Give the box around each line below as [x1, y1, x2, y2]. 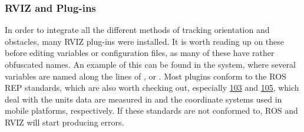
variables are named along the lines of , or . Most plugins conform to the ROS [5, 70, 286, 82]
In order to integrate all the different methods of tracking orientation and [5, 24, 270, 36]
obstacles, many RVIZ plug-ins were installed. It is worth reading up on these [5, 35, 285, 47]
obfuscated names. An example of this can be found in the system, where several [5, 58, 296, 70]
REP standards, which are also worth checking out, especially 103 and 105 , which [5, 81, 299, 94]
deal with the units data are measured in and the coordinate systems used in [5, 93, 282, 105]
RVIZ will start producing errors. [5, 115, 124, 128]
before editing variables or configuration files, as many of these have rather [5, 47, 275, 59]
